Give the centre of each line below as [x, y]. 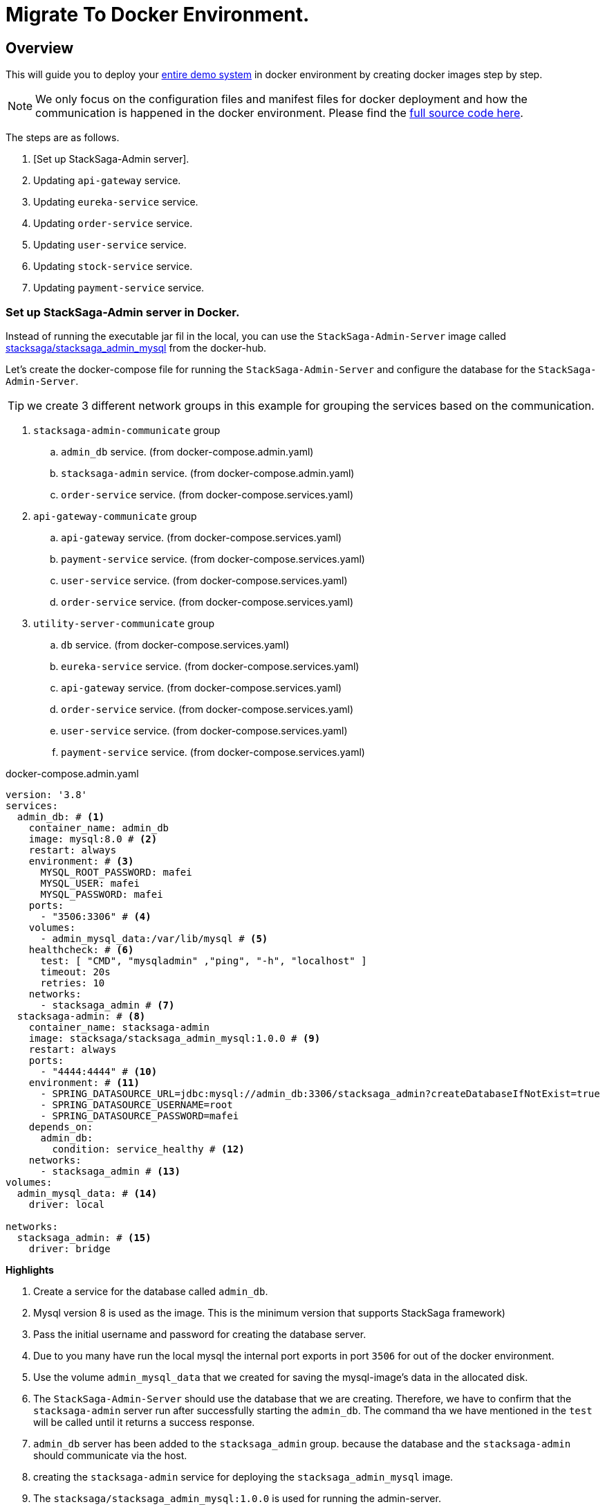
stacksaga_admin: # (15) [84, 1237]
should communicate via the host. [110, 1455]
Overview [40, 48]
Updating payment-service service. [119, 288]
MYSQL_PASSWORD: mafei [102, 894]
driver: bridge [69, 1248]
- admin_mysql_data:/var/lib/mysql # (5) [154, 938]
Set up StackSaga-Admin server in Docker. [123, 312]
